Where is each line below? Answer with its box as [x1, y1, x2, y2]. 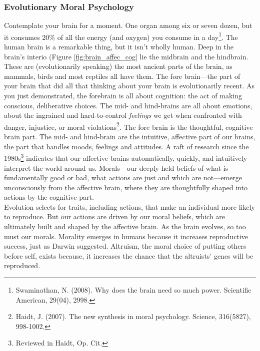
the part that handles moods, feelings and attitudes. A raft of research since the [4, 141, 249, 151]
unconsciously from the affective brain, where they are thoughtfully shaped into [4, 182, 247, 192]
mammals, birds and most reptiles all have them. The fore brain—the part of [4, 70, 240, 81]
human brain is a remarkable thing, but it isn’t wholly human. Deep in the [4, 41, 234, 52]
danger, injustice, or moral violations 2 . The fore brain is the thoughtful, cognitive [4, 120, 253, 132]
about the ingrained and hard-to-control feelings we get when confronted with [4, 110, 242, 120]
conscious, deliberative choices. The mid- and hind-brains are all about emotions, [4, 100, 252, 110]
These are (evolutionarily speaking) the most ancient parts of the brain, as [4, 61, 232, 71]
